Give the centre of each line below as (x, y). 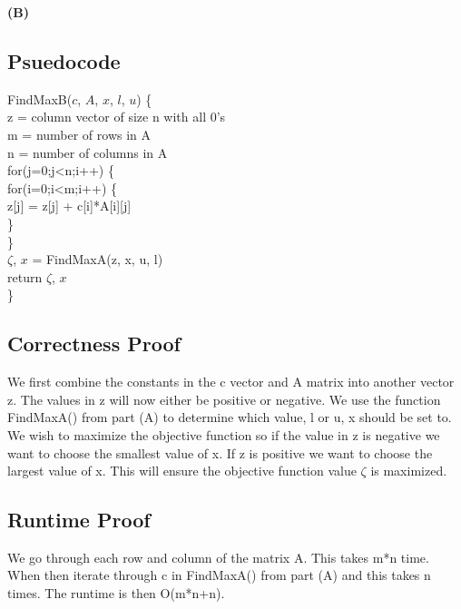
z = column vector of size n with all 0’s (117, 117)
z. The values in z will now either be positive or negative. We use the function (224, 399)
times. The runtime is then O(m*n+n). (116, 593)
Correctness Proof (94, 344)
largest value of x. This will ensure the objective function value (182, 471)
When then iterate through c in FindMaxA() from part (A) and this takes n (219, 575)
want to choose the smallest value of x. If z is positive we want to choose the (220, 452)
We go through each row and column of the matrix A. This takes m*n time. (218, 557)
